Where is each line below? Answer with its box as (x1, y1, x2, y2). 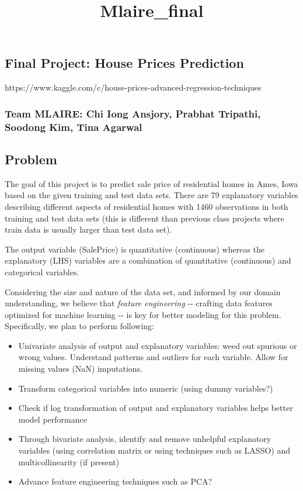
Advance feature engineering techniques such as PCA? (18, 475, 213, 487)
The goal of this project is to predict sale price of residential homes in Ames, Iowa (5, 177, 298, 189)
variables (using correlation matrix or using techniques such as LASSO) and (18, 444, 291, 457)
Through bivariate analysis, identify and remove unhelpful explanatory (18, 433, 271, 445)
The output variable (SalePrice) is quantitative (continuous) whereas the (5, 243, 265, 255)
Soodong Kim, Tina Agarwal (5, 119, 142, 134)
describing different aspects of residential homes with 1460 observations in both (5, 200, 288, 212)
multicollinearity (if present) (18, 455, 120, 468)
